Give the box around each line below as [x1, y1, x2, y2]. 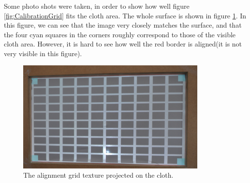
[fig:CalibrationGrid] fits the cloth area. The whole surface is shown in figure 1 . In [4, 10, 247, 20]
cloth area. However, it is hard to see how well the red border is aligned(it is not [4, 39, 242, 49]
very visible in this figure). [4, 48, 82, 58]
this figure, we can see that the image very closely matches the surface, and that [4, 20, 242, 30]
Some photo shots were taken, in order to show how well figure [4, 1, 190, 11]
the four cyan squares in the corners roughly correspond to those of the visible [4, 29, 236, 39]
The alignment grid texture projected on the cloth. [23, 170, 174, 180]
